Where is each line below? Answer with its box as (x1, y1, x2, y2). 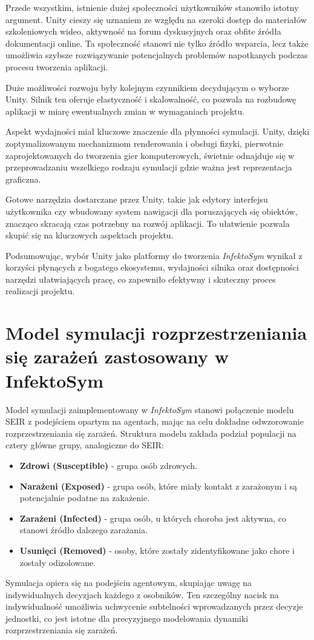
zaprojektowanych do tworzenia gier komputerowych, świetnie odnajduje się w (5, 149, 295, 161)
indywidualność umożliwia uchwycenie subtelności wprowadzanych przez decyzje (5, 600, 303, 613)
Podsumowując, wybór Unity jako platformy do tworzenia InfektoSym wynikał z (5, 249, 303, 261)
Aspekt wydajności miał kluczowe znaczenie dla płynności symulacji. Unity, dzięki (5, 125, 310, 138)
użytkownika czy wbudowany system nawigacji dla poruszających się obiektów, (5, 204, 298, 217)
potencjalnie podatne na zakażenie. (19, 491, 150, 504)
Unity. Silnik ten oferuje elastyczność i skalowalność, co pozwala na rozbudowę (5, 93, 296, 106)
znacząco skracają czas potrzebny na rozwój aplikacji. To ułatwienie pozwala (5, 217, 290, 229)
